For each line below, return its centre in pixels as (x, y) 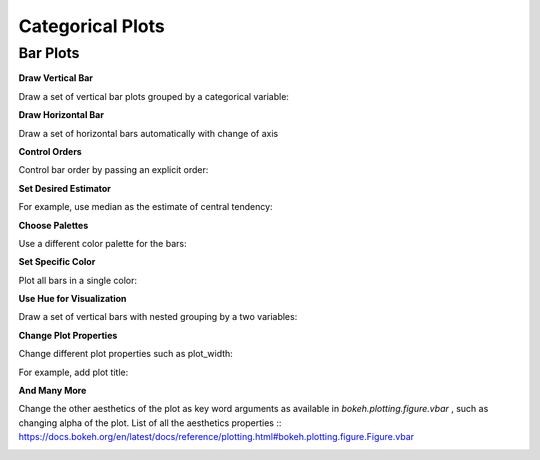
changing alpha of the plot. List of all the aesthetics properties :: (150, 422)
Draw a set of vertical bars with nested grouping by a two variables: (158, 317)
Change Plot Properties (68, 335)
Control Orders (50, 151)
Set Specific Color (57, 262)
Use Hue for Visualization (72, 299)
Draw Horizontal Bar (61, 115)
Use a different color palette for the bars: (102, 243)
